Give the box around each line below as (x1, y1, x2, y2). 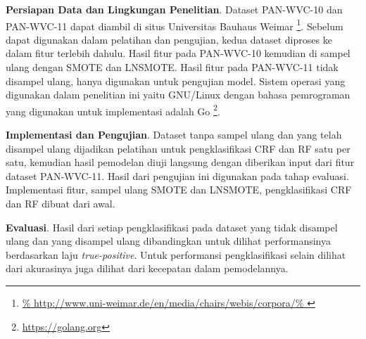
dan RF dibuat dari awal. (6, 196, 115, 211)
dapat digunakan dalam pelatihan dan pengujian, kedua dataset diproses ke (6, 32, 332, 46)
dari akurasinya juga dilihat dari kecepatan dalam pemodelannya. (6, 261, 289, 276)
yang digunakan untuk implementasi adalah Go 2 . (6, 101, 220, 118)
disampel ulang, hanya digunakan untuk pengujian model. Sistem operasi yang (6, 73, 346, 88)
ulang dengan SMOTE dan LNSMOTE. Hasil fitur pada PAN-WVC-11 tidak (6, 60, 339, 75)
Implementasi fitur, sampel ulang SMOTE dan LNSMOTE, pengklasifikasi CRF (6, 182, 352, 197)
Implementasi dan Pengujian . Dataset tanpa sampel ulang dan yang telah (6, 127, 342, 142)
